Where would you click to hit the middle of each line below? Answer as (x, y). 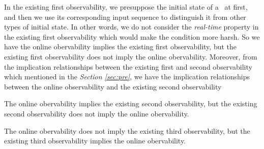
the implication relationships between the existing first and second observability (128, 66)
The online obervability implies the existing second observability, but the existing (131, 103)
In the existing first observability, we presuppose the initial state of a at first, (126, 7)
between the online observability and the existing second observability (113, 86)
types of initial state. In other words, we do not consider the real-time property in (131, 27)
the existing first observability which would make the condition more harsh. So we (132, 36)
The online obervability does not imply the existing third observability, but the (127, 130)
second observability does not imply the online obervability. (97, 113)
